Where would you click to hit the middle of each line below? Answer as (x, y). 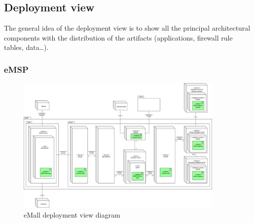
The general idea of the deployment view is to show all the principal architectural (127, 28)
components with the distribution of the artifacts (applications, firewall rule (118, 37)
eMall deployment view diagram (72, 214)
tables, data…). (26, 47)
